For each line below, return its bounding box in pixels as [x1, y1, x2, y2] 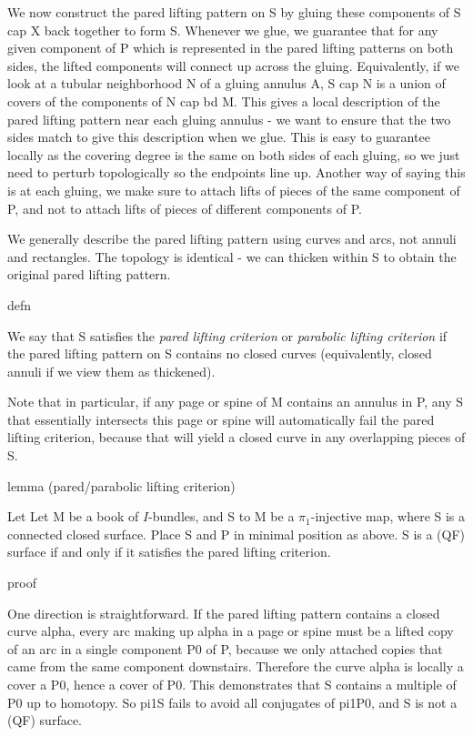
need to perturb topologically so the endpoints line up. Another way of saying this [7, 163, 466, 182]
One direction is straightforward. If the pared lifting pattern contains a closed [7, 603, 440, 622]
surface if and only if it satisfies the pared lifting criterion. [7, 542, 331, 561]
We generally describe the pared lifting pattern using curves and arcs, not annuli [7, 229, 457, 248]
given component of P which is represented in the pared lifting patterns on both [7, 38, 454, 57]
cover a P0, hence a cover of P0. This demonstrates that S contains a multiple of [7, 675, 457, 693]
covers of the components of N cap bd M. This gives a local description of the [7, 91, 440, 110]
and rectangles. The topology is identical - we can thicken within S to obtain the [7, 247, 457, 266]
